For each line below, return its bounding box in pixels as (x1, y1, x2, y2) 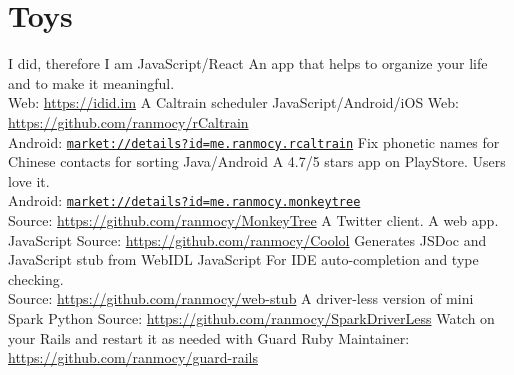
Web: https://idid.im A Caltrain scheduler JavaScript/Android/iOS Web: (8, 92, 459, 113)
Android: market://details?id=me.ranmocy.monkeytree (8, 190, 361, 211)
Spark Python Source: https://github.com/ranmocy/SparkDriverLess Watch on (8, 307, 495, 328)
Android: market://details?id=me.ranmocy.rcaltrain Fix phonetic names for (8, 131, 500, 152)
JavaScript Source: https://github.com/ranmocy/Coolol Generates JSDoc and (8, 229, 487, 250)
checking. (8, 268, 64, 289)
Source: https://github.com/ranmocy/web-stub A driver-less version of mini (8, 288, 474, 309)
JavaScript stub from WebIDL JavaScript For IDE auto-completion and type (8, 249, 479, 270)
